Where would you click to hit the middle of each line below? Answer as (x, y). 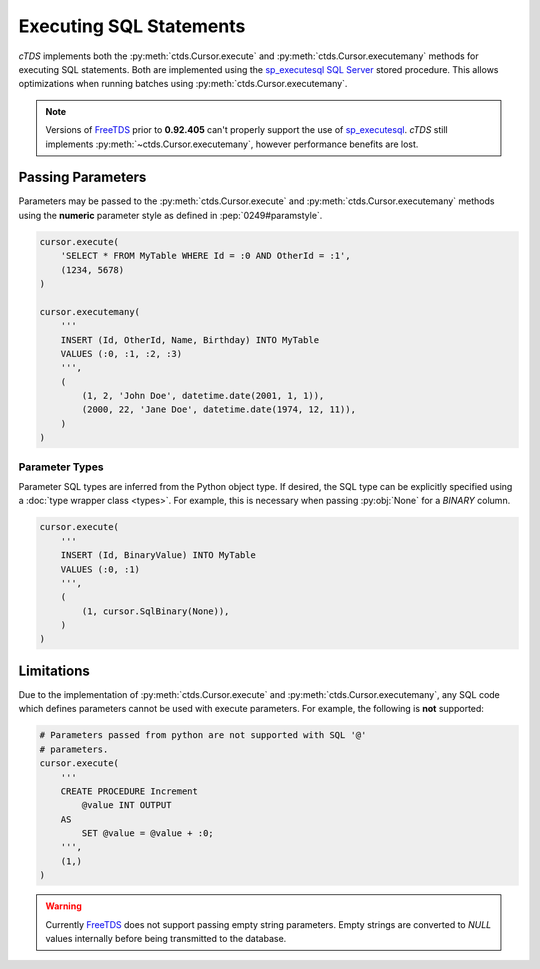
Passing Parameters (82, 177)
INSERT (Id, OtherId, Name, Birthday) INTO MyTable (190, 339)
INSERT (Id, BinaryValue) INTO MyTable (158, 555)
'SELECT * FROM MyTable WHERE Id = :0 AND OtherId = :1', (205, 256)
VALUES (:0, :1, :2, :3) (121, 353)
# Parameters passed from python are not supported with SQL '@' (203, 735)
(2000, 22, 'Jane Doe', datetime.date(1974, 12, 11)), (219, 409)
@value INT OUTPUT (126, 805)
